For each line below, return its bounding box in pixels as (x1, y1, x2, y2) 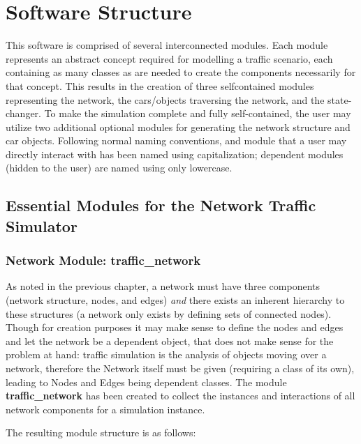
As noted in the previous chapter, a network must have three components (6, 279, 320, 293)
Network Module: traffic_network (6, 252, 201, 269)
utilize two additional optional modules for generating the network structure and (6, 119, 351, 134)
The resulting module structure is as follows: (6, 425, 196, 440)
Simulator (6, 215, 78, 236)
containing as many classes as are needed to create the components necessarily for (6, 65, 356, 79)
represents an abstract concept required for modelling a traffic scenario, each (6, 51, 333, 66)
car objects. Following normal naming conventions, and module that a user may (6, 133, 347, 148)
